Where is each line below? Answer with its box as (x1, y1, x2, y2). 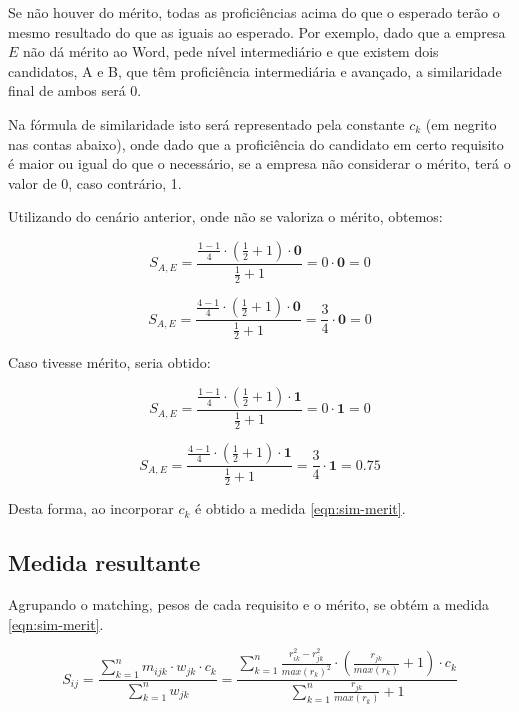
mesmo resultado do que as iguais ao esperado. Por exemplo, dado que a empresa (8, 21, 506, 42)
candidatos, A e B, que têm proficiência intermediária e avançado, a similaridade (8, 60, 502, 81)
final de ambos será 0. (8, 80, 142, 101)
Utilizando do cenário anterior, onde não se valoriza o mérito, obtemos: (8, 206, 443, 227)
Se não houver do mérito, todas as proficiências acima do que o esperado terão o (8, 2, 500, 22)
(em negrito (425, 113, 497, 134)
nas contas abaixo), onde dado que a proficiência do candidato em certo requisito (8, 133, 504, 154)
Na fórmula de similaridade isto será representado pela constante (8, 113, 405, 134)
